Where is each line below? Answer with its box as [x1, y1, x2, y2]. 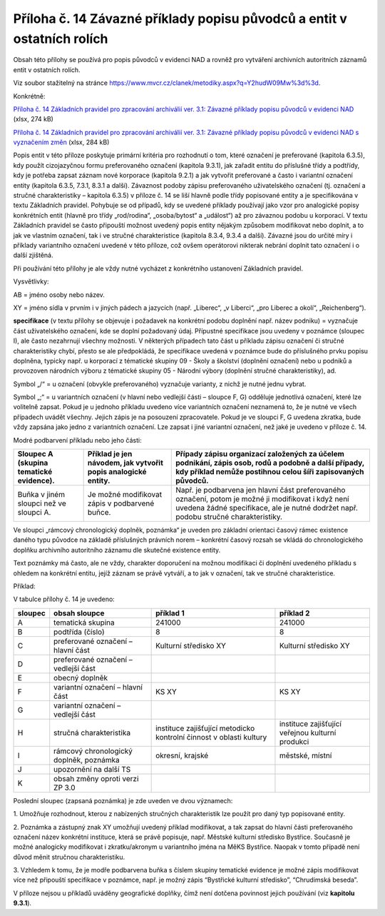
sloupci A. [17, 508, 51, 518]
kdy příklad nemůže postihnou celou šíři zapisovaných [175, 467, 364, 477]
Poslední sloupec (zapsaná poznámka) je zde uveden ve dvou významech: [13, 796, 233, 805]
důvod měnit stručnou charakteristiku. [13, 852, 125, 861]
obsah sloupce [53, 608, 105, 618]
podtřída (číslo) [53, 627, 105, 637]
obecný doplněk [53, 673, 108, 683]
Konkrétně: [13, 91, 46, 100]
